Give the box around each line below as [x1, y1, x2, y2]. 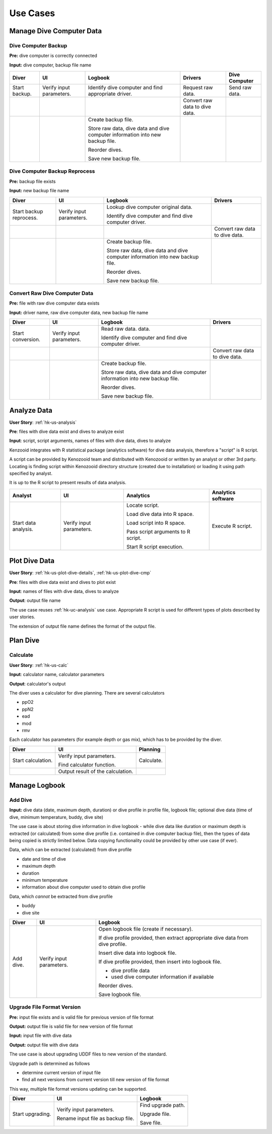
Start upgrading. [12, 1110, 51, 1117]
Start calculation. [12, 757, 53, 764]
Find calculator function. [58, 761, 116, 768]
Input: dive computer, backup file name [9, 62, 92, 68]
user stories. [9, 614, 35, 620]
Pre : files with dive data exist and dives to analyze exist [9, 428, 124, 435]
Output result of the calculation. [58, 768, 133, 775]
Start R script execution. [126, 543, 184, 550]
